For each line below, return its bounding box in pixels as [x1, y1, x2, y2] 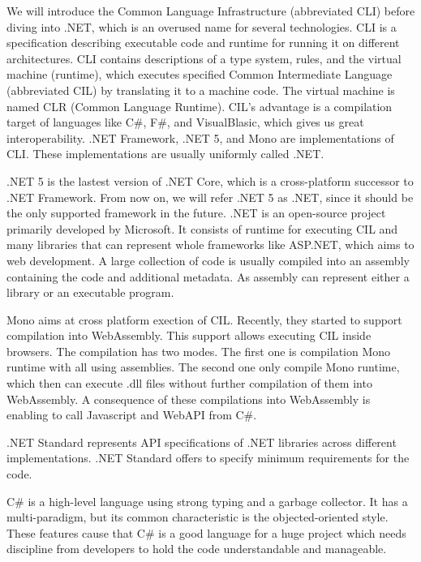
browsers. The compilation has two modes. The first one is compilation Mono [6, 342, 391, 359]
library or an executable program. [6, 284, 174, 301]
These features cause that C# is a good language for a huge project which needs [6, 524, 406, 541]
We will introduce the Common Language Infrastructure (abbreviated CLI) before [6, 2, 415, 19]
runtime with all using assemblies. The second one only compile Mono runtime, [6, 358, 400, 375]
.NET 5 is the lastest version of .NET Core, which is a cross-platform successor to [6, 172, 414, 189]
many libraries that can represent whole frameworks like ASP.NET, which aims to [6, 236, 415, 253]
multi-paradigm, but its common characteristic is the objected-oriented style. [6, 508, 389, 526]
